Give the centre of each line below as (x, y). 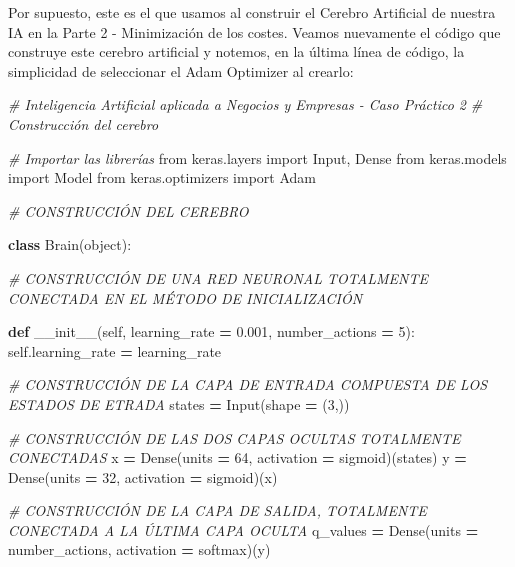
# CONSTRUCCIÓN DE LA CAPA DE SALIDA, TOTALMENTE (217, 510)
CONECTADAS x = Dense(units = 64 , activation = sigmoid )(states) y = (237, 457)
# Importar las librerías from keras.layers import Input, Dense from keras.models (257, 157)
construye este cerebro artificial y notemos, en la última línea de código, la (236, 51)
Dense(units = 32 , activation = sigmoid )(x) (143, 476)
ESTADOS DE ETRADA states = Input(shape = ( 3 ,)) (179, 403)
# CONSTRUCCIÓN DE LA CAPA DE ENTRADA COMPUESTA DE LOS (248, 384)
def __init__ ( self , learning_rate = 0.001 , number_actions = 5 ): (211, 331)
